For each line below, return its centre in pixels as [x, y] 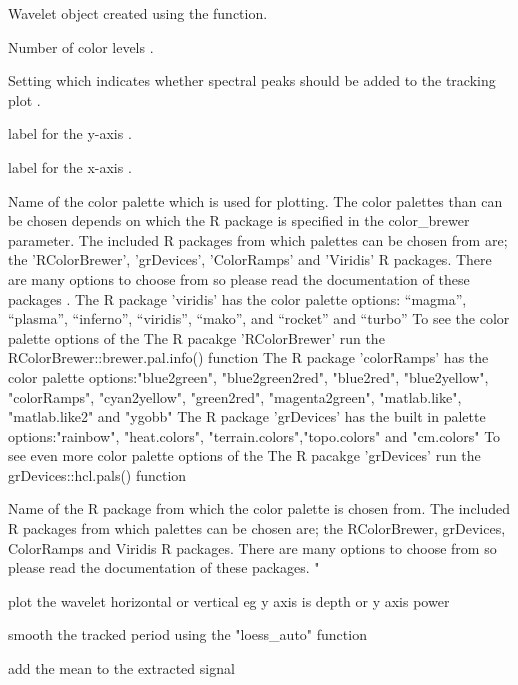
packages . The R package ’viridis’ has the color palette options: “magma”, [237, 298]
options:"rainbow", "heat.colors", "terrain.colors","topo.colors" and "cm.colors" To [254, 435]
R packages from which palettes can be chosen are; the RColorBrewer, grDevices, [257, 528]
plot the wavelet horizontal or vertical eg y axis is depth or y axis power [229, 600]
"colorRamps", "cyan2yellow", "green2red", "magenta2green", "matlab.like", [235, 396]
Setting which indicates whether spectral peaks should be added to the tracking [252, 80]
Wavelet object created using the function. [138, 13]
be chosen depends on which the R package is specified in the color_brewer [239, 220]
